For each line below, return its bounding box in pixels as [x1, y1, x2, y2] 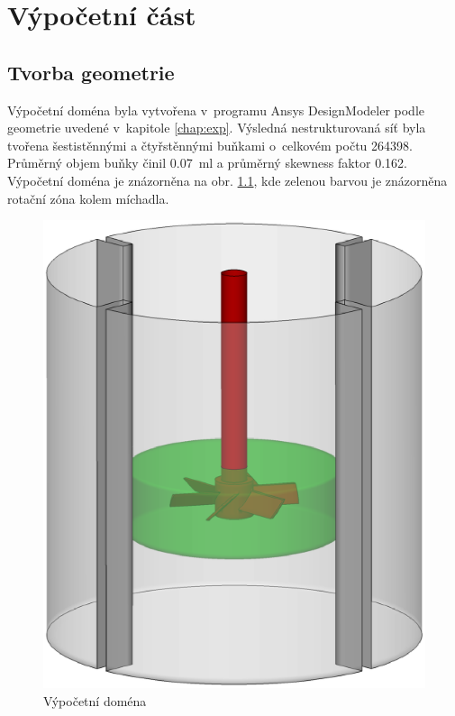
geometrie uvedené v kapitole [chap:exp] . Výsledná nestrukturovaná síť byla [7, 118, 426, 137]
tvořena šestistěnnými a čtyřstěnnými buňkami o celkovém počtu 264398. [7, 135, 413, 154]
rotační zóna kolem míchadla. [7, 188, 169, 207]
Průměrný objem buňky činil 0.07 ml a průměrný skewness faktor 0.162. [7, 153, 407, 172]
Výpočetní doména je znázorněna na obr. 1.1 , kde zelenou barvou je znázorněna [7, 170, 448, 189]
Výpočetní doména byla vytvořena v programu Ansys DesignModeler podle [7, 100, 425, 119]
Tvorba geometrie [7, 58, 175, 86]
